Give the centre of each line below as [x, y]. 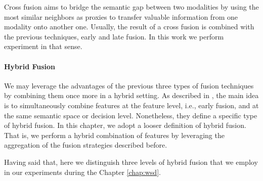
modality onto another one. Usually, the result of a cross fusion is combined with [129, 27]
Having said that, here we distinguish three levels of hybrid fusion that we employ [131, 162]
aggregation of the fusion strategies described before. [86, 145]
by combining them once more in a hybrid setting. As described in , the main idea [131, 95]
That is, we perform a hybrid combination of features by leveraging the [114, 135]
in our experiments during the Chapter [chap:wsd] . [82, 172]
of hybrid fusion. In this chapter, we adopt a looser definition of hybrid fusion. [125, 125]
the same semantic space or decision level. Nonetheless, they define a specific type [131, 115]
